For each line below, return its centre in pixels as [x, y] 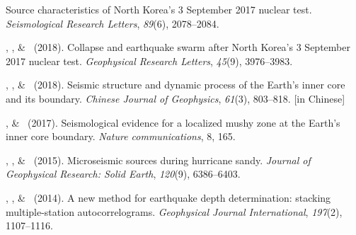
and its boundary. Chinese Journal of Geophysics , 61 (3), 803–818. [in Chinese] [176, 98]
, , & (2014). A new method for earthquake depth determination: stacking [168, 197]
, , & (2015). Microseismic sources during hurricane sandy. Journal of [158, 160]
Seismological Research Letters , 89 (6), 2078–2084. [113, 23]
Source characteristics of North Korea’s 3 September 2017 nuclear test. [159, 9]
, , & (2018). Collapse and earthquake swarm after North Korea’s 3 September [178, 47]
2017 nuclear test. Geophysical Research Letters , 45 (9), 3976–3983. [149, 61]
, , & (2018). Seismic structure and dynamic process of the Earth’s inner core [176, 85]
